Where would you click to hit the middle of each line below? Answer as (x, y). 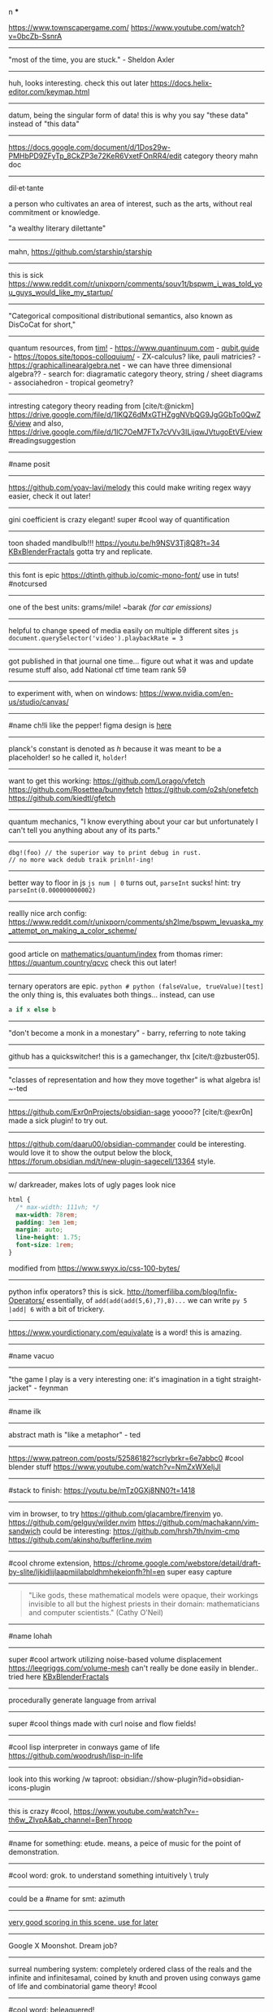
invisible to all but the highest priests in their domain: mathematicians (144, 1604)
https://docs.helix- (181, 83)
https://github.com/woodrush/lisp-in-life (76, 1755)
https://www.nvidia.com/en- (186, 693)
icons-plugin (30, 1787)
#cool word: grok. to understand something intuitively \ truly (109, 1875)
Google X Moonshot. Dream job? (63, 1945)
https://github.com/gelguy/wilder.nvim (72, 1522)
